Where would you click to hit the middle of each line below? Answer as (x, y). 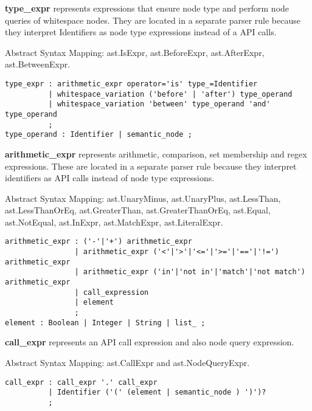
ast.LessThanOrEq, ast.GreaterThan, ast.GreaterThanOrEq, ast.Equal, (138, 210)
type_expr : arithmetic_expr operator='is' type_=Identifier (131, 84)
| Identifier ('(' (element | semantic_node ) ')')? (157, 392)
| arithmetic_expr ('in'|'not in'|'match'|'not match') (190, 272)
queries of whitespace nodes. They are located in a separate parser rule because (153, 20)
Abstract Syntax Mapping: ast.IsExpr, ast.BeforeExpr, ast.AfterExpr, (135, 52)
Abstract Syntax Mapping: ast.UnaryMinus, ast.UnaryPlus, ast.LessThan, (143, 198)
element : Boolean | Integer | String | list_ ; (105, 323)
